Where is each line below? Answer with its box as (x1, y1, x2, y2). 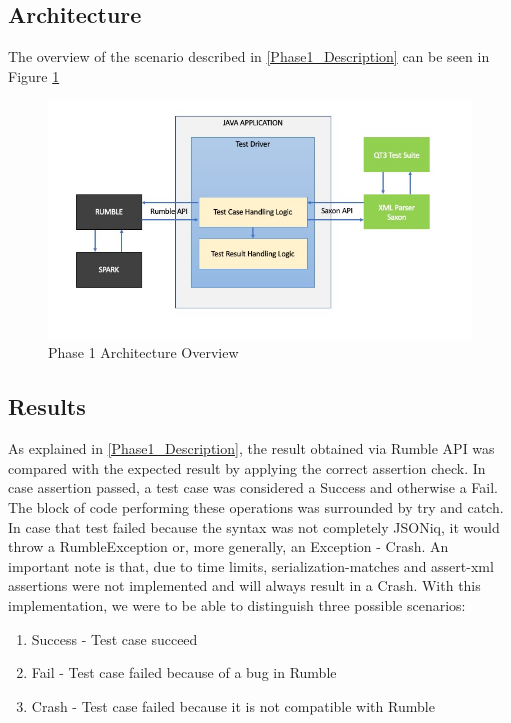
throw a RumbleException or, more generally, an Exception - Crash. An (8, 536, 449, 557)
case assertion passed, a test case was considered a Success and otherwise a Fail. (8, 477, 498, 498)
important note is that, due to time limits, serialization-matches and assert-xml (8, 555, 494, 576)
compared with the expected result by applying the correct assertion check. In (8, 457, 486, 478)
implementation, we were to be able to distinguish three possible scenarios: (8, 595, 466, 616)
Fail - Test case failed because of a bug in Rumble (31, 662, 337, 683)
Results (8, 391, 86, 422)
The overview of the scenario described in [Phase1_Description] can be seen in (8, 46, 490, 67)
